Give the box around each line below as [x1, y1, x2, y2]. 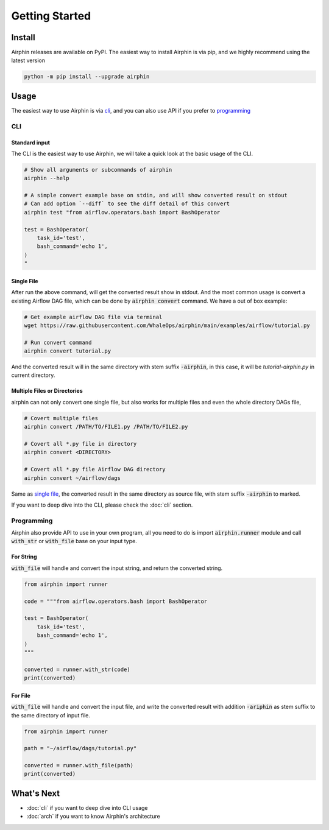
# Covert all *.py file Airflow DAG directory [24, 466, 166, 473]
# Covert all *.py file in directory [24, 440, 137, 448]
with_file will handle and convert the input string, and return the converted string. [11, 564, 223, 572]
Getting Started [11, 9, 91, 23]
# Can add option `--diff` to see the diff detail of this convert [24, 200, 230, 207]
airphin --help [24, 175, 69, 182]
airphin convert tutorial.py [24, 348, 111, 354]
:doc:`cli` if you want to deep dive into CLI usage [26, 804, 149, 811]
